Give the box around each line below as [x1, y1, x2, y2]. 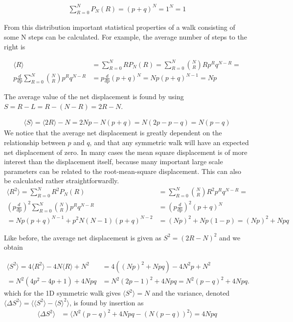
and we [219, 232, 241, 242]
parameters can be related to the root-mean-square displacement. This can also [4, 166, 242, 176]
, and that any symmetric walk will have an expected [90, 137, 249, 147]
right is [4, 41, 25, 51]
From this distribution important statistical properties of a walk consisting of [4, 22, 235, 32]
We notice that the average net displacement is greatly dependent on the [4, 128, 222, 138]
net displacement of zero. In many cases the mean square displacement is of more [4, 147, 248, 157]
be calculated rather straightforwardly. [4, 175, 119, 186]
